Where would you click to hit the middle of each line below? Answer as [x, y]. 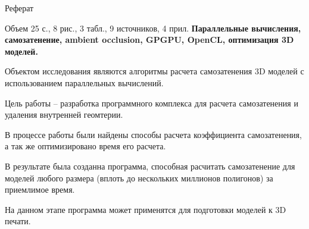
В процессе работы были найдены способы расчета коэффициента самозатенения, [153, 134]
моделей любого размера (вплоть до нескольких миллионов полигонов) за [139, 178]
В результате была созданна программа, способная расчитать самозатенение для [150, 166]
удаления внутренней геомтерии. [64, 114]
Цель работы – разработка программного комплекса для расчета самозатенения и [152, 103]
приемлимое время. [40, 189]
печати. [18, 221]
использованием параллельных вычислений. [84, 82]
